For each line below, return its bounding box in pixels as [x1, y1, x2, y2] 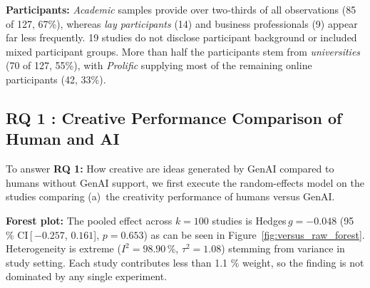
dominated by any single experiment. [6, 269, 168, 284]
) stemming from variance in [221, 241, 345, 256]
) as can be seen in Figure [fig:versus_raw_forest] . [143, 227, 365, 242]
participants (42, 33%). [6, 71, 106, 86]
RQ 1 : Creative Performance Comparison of [6, 106, 342, 128]
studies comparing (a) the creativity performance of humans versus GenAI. [6, 189, 335, 204]
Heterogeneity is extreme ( [6, 241, 121, 256]
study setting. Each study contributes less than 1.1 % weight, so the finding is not [6, 254, 364, 269]
